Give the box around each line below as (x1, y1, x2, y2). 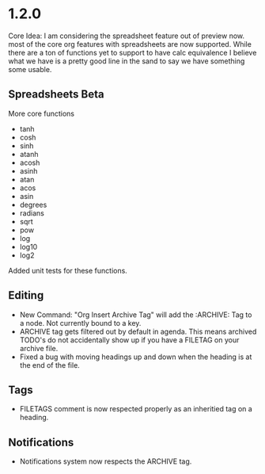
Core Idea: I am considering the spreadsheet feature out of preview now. (8, 31, 245, 40)
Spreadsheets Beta (8, 88, 104, 101)
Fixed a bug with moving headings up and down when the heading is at (19, 352, 252, 361)
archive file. (19, 343, 59, 353)
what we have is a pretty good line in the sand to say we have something (8, 56, 245, 66)
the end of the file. (19, 360, 81, 369)
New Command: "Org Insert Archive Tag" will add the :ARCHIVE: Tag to (19, 310, 252, 319)
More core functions (8, 109, 75, 118)
